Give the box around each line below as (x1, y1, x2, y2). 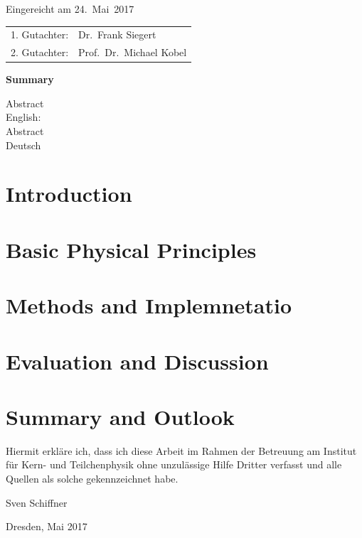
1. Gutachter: (11, 27, 69, 42)
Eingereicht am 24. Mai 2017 (6, 1, 134, 16)
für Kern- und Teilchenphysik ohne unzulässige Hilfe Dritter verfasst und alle (6, 457, 342, 472)
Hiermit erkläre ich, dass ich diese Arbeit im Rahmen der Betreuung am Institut (6, 443, 357, 458)
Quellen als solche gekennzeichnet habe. (6, 471, 179, 486)
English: (6, 109, 41, 124)
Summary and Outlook (6, 402, 235, 431)
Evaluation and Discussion (6, 346, 269, 375)
